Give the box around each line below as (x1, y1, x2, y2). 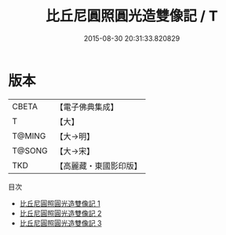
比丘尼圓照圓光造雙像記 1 (19, 198, 100, 208)
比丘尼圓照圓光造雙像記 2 (19, 208, 102, 218)
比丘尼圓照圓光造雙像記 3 (19, 218, 102, 228)
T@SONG (12, 145, 49, 156)
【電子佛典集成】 (55, 101, 119, 112)
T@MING (12, 130, 46, 141)
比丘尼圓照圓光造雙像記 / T (46, 7, 218, 25)
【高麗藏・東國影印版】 (55, 160, 143, 171)
